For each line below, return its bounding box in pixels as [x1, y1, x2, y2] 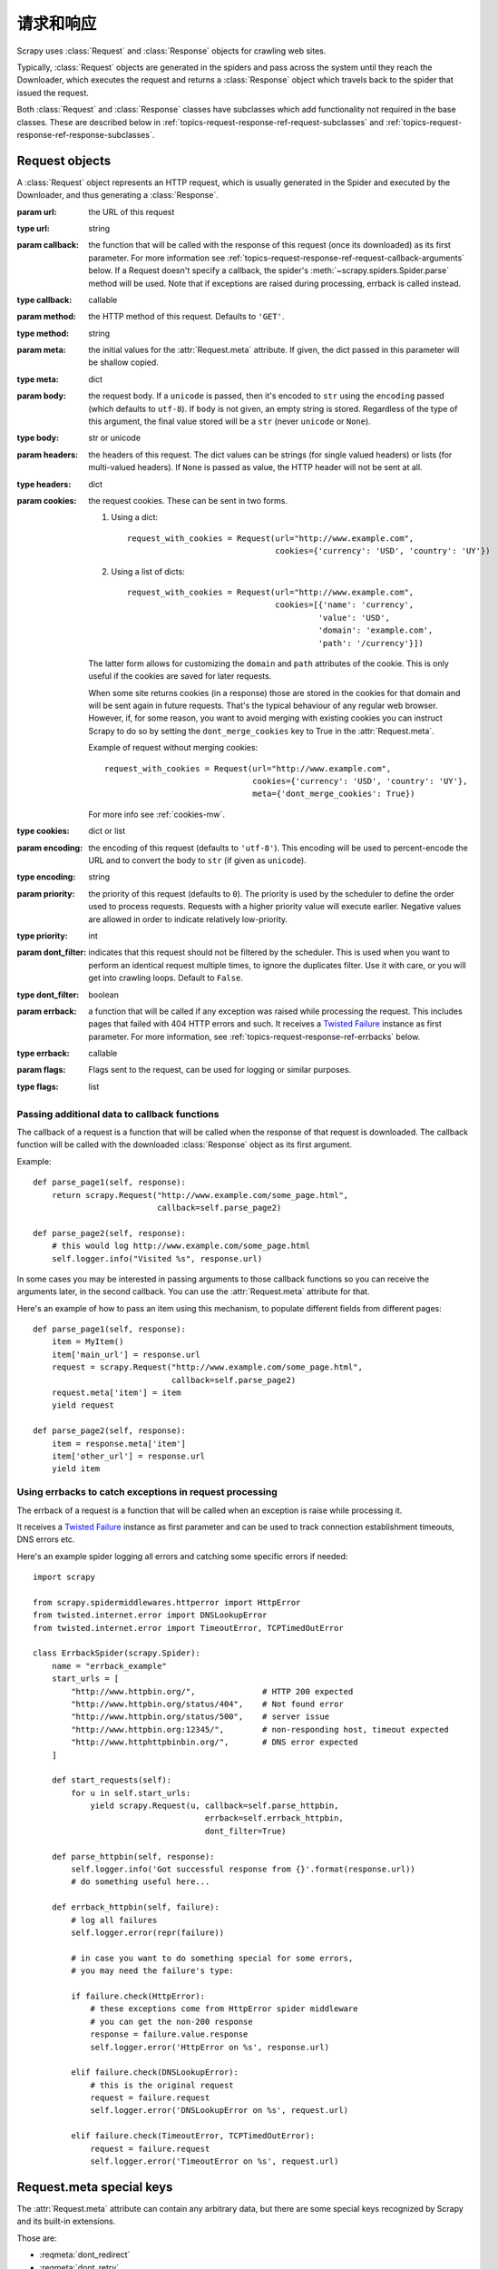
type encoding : [16, 871, 76, 882]
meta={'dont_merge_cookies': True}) [252, 789, 415, 799]
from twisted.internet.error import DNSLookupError [33, 1610, 268, 1620]
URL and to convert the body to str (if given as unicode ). [88, 854, 308, 866]
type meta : [16, 373, 59, 385]
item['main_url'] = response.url [51, 1349, 201, 1360]
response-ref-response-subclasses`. [16, 129, 155, 140]
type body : [16, 432, 59, 444]
